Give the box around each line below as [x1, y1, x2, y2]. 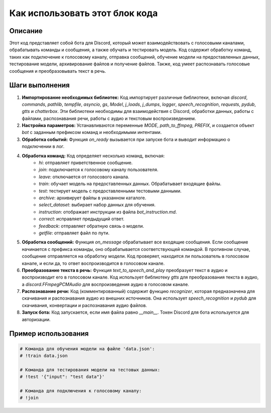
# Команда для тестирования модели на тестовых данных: [20, 367, 161, 372]
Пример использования [9, 329, 89, 338]
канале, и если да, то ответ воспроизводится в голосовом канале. [22, 260, 165, 266]
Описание [9, 27, 43, 35]
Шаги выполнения [9, 81, 70, 90]
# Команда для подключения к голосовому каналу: [20, 388, 142, 393]
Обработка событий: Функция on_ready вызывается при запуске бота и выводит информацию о [22, 136, 230, 143]
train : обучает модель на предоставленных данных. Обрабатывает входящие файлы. [39, 181, 222, 187]
